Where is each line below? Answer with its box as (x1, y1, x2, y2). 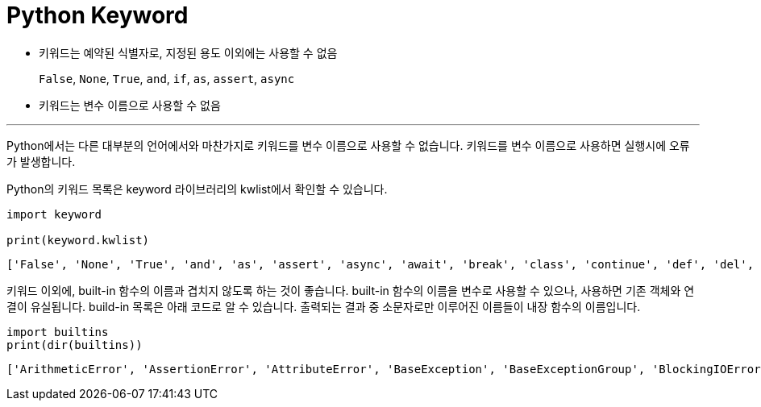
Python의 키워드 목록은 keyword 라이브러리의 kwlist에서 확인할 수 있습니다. (6, 181, 388, 196)
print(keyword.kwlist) (6, 233, 150, 247)
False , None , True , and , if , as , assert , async (39, 71, 295, 85)
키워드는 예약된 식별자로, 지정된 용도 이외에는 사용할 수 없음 (39, 45, 338, 60)
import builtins (6, 325, 109, 338)
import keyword (6, 207, 102, 221)
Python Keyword (6, 2, 189, 29)
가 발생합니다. (6, 154, 76, 168)
